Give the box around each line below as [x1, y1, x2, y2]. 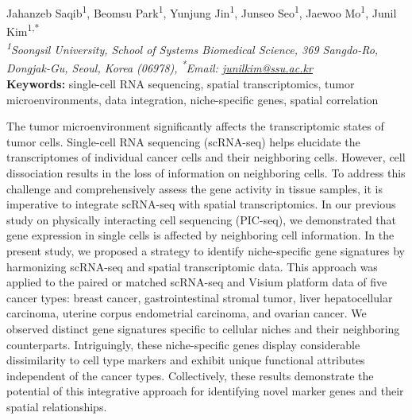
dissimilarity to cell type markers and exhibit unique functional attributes [6, 352, 365, 368]
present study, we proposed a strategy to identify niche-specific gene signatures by [6, 242, 405, 259]
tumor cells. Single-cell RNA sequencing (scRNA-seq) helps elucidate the [6, 133, 360, 150]
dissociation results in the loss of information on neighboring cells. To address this [6, 164, 406, 181]
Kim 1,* [6, 21, 40, 39]
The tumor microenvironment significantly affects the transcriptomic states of [6, 118, 384, 134]
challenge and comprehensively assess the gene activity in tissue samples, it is [6, 180, 383, 196]
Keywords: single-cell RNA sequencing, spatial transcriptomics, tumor [6, 76, 355, 91]
